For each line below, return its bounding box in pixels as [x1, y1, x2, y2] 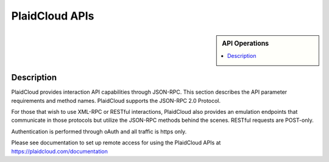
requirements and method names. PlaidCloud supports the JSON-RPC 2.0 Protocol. [11, 97, 221, 104]
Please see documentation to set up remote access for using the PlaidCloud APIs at [11, 139, 221, 146]
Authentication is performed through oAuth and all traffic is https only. [11, 128, 187, 135]
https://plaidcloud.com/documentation [11, 147, 108, 155]
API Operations [222, 39, 269, 48]
